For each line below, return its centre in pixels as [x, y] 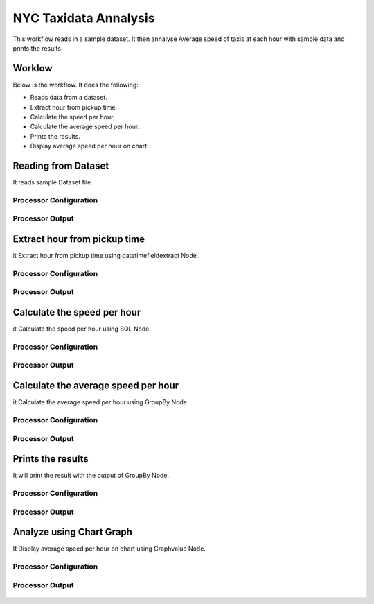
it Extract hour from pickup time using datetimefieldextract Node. [106, 256]
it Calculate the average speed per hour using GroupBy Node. [101, 402]
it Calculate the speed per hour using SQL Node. [82, 329]
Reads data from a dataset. [69, 98]
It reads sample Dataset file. [53, 182]
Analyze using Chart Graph [73, 532]
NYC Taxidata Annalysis [84, 18]
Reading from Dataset [61, 166]
